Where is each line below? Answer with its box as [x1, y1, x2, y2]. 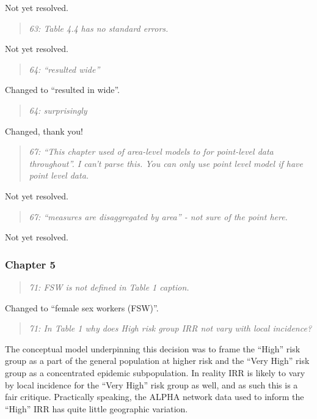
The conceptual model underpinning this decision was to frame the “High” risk [5, 342, 301, 355]
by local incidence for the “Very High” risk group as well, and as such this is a [5, 378, 298, 391]
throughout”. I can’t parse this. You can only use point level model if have [29, 157, 303, 169]
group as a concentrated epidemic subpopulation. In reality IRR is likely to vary [5, 366, 305, 379]
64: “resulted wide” [29, 62, 100, 75]
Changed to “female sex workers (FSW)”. [5, 301, 159, 314]
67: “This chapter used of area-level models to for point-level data [29, 145, 274, 158]
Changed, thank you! [5, 124, 83, 137]
